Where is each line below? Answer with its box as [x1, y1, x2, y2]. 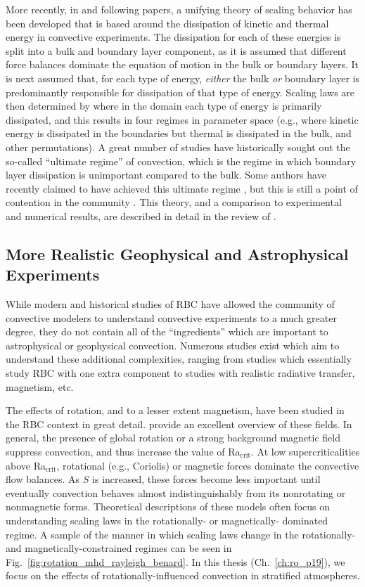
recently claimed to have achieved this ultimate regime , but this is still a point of [6, 181, 358, 195]
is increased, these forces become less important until [92, 472, 321, 486]
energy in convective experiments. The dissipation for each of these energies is [6, 30, 341, 44]
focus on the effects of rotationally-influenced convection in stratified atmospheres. [6, 568, 360, 583]
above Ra [6, 458, 46, 472]
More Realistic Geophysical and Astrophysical [6, 243, 349, 264]
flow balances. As [6, 472, 80, 486]
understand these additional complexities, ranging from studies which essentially [6, 351, 352, 366]
